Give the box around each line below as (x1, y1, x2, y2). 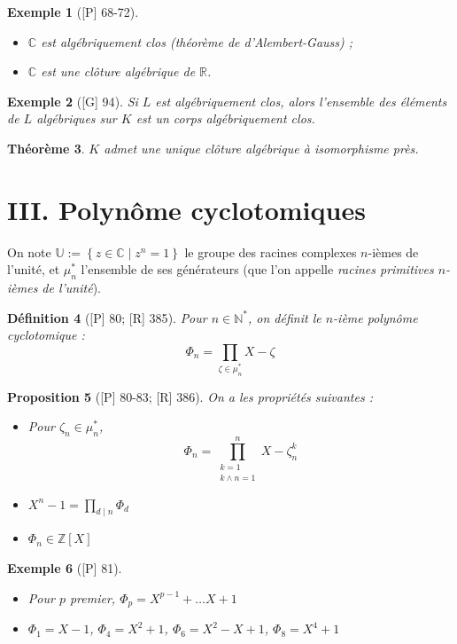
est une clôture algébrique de (41, 62, 196, 81)
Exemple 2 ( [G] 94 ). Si (7, 91, 138, 110)
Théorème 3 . (7, 138, 85, 157)
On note (7, 242, 51, 261)
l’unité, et (7, 260, 60, 279)
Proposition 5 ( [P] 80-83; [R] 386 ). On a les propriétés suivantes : (7, 387, 373, 405)
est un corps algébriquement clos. (136, 109, 315, 128)
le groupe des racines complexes (184, 242, 357, 261)
